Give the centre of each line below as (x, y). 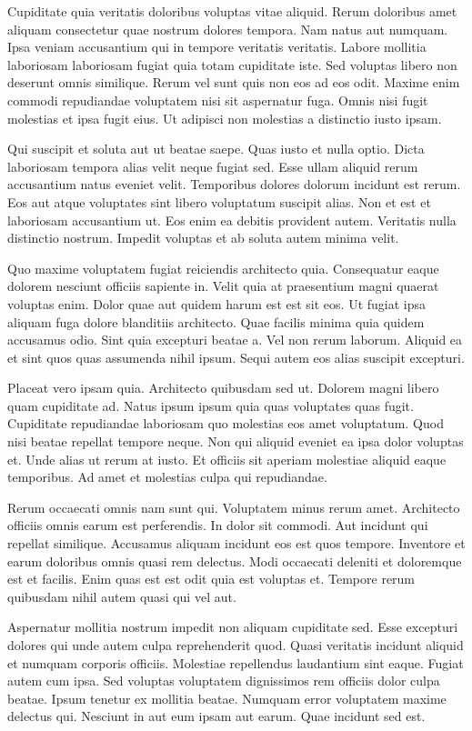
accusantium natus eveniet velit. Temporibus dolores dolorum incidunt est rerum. (234, 184)
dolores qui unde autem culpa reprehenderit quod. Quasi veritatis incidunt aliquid (236, 645)
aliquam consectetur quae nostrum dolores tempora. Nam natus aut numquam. (228, 29)
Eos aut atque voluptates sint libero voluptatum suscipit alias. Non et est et (219, 201)
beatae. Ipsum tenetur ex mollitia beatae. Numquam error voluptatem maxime (227, 698)
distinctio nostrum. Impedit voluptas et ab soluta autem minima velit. (203, 238)
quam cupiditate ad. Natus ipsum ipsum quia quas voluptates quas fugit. (211, 405)
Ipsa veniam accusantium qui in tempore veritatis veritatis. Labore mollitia (217, 47)
